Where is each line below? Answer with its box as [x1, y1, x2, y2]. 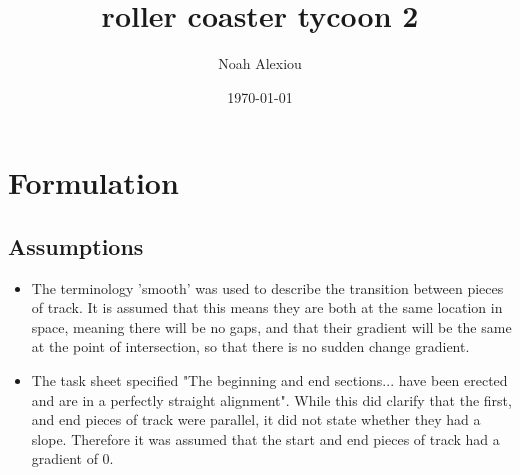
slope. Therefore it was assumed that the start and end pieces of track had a [31, 428, 500, 449]
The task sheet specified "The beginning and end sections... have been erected [31, 370, 508, 391]
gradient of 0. [31, 448, 114, 469]
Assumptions [8, 230, 144, 261]
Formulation [8, 162, 179, 203]
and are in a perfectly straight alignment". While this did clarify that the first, [31, 389, 512, 410]
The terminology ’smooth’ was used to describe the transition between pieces [31, 277, 504, 298]
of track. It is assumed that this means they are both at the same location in [31, 297, 503, 318]
